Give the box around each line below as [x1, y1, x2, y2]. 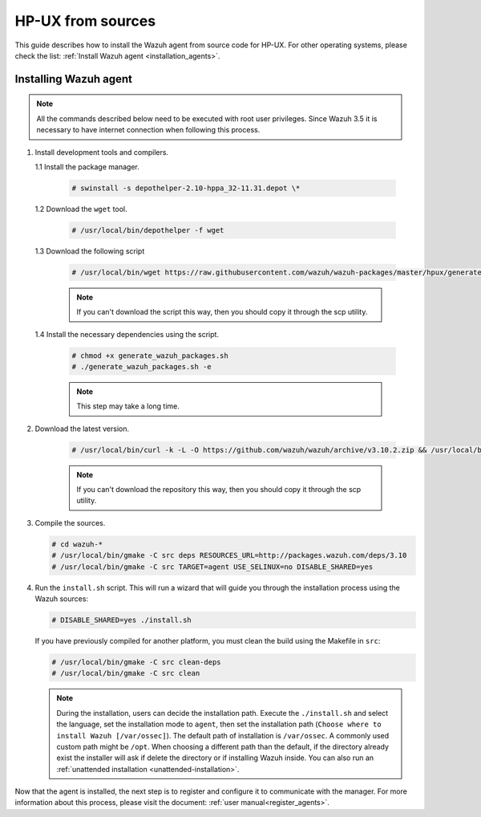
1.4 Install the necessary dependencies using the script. [34, 329, 220, 339]
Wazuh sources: [34, 594, 88, 604]
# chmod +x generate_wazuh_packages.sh [71, 351, 228, 360]
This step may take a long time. [76, 401, 180, 411]
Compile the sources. [34, 518, 106, 527]
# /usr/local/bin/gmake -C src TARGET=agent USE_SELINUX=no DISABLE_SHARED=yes [51, 562, 374, 571]
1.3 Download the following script [34, 246, 145, 256]
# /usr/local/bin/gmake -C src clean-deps [51, 657, 221, 666]
